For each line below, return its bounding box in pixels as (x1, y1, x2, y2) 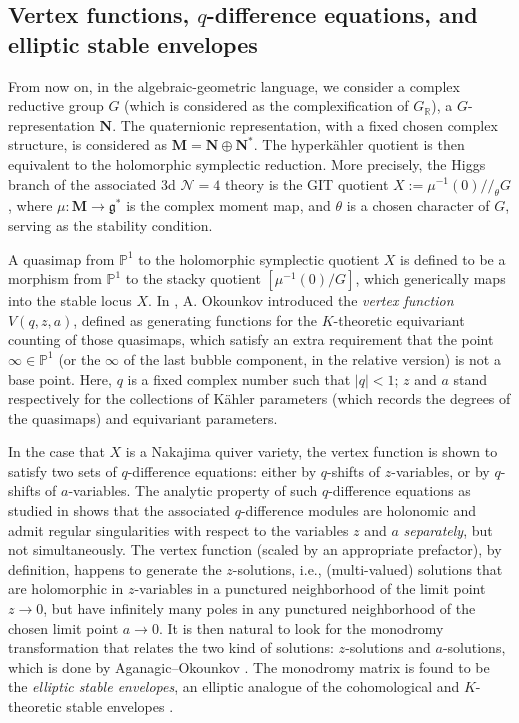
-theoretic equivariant (333, 309, 465, 330)
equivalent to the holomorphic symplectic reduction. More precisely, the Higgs (8, 153, 486, 174)
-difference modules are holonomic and (240, 500, 476, 521)
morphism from (8, 268, 102, 289)
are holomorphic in (8, 578, 124, 599)
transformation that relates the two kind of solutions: (8, 637, 334, 658)
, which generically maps (355, 268, 506, 289)
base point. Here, (8, 368, 112, 389)
